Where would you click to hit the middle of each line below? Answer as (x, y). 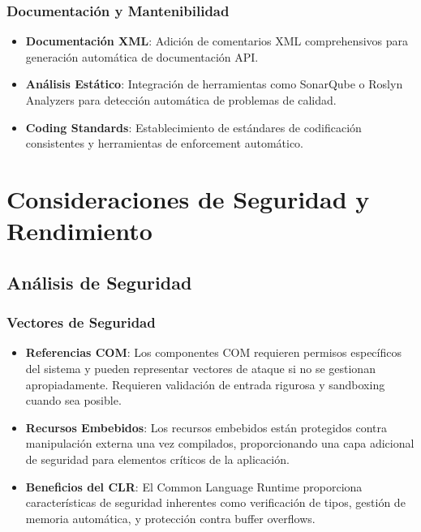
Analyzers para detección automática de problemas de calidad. (181, 100)
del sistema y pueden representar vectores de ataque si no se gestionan (200, 368)
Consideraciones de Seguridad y (188, 198)
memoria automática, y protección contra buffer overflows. (170, 518)
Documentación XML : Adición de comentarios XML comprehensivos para (217, 41)
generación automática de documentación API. (142, 56)
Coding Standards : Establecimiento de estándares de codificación (193, 127)
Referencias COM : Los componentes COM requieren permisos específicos (213, 352)
